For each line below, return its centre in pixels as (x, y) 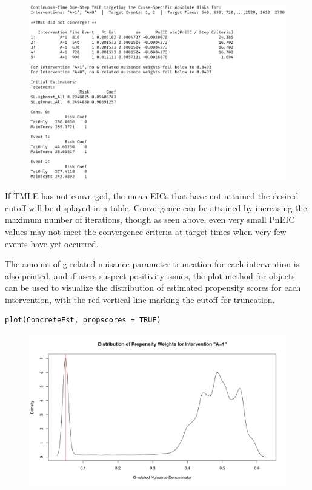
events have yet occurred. (52, 243)
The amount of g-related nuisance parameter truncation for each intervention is (152, 264)
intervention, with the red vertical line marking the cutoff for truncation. (140, 299)
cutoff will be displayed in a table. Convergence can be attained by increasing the (156, 207)
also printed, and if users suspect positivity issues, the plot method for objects (150, 275)
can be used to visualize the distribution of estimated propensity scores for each (153, 288)
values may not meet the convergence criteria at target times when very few (146, 231)
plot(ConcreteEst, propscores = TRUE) (83, 320)
